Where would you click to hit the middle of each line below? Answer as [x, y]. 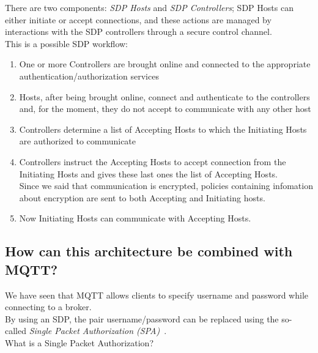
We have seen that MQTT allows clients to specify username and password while [157, 295]
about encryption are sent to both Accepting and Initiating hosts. [142, 197]
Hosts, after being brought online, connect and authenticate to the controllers [165, 96]
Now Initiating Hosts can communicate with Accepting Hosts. [135, 218]
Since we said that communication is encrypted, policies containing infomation [166, 186]
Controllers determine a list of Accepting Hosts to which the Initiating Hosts [163, 129]
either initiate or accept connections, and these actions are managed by [138, 19]
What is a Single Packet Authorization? [79, 342]
